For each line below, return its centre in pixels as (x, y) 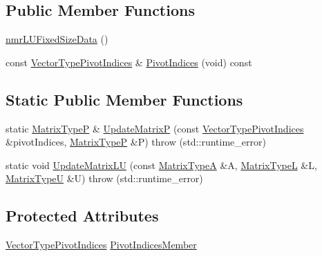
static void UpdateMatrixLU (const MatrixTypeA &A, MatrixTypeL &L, (161, 165)
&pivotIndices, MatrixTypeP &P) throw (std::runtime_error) (136, 142)
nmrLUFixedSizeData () (57, 39)
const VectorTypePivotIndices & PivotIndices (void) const (129, 62)
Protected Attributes (82, 216)
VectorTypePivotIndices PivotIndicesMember (101, 245)
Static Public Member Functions (124, 99)
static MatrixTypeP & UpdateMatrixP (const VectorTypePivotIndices (155, 128)
